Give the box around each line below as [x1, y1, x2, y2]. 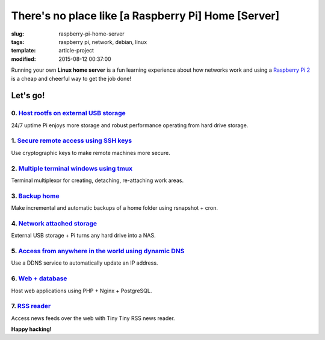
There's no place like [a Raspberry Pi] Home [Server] [11, 9, 280, 22]
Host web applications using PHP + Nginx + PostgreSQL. [11, 287, 152, 294]
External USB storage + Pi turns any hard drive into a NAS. [11, 232, 156, 239]
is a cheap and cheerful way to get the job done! [11, 75, 132, 82]
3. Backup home [11, 192, 60, 200]
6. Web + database [11, 274, 67, 283]
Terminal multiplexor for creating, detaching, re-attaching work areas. [11, 177, 184, 184]
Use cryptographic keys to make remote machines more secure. [11, 149, 171, 156]
